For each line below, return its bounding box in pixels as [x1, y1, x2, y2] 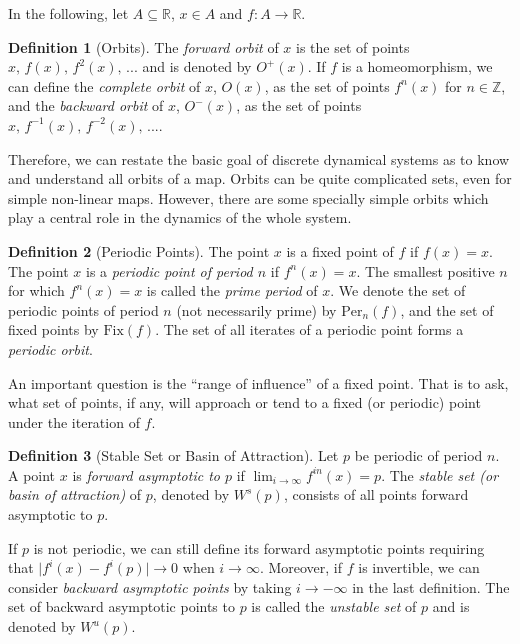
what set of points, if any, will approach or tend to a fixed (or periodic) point [8, 392, 481, 413]
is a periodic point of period [86, 260, 253, 281]
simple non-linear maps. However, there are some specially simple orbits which [8, 187, 489, 208]
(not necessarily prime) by [176, 299, 337, 320]
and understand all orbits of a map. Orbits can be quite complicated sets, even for [8, 168, 512, 189]
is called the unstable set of [251, 596, 417, 617]
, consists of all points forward [283, 484, 469, 505]
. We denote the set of [330, 280, 466, 301]
